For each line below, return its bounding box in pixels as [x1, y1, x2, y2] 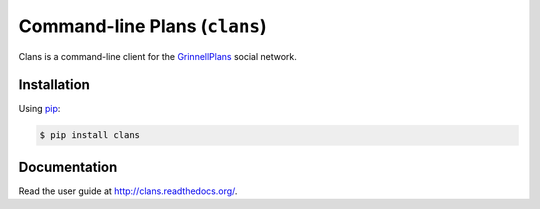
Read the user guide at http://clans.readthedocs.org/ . [18, 185, 238, 197]
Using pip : [18, 103, 61, 115]
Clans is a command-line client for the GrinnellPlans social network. [18, 50, 297, 62]
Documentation [18, 158, 118, 175]
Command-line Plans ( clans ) [18, 15, 267, 37]
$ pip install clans [39, 130, 140, 141]
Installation [18, 76, 90, 94]
